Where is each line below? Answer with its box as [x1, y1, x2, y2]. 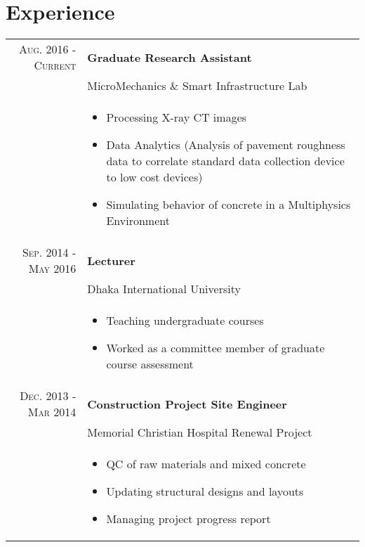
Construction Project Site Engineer [87, 395, 287, 412]
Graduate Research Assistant [87, 49, 252, 65]
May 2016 [28, 260, 77, 277]
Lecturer [87, 252, 135, 269]
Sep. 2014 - [22, 244, 77, 261]
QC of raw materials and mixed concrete [106, 456, 306, 472]
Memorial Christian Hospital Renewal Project [87, 424, 312, 441]
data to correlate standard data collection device [106, 153, 345, 169]
